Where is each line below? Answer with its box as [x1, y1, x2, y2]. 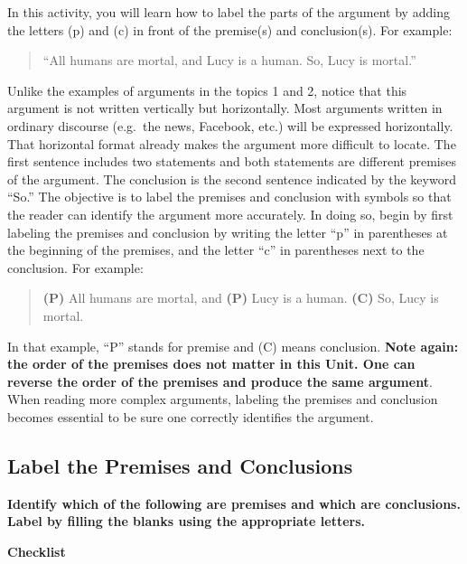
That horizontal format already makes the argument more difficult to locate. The [7, 134, 456, 153]
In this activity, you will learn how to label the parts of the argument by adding [7, 3, 450, 21]
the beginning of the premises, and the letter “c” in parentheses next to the [7, 240, 425, 259]
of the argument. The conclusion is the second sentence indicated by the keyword [7, 169, 456, 188]
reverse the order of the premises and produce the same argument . [7, 371, 433, 390]
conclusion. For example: [7, 258, 144, 277]
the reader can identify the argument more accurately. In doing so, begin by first [7, 204, 453, 223]
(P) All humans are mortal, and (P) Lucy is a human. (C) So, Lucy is [42, 288, 439, 307]
